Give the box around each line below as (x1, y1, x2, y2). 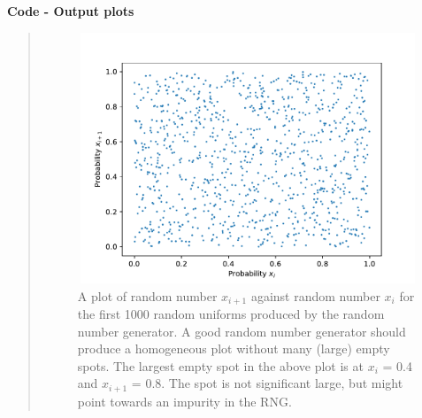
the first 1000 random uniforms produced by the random (77, 305, 385, 323)
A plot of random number (77, 286, 218, 305)
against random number (250, 286, 380, 305)
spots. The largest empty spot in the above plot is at (77, 356, 364, 375)
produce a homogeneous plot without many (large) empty (77, 339, 390, 358)
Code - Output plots (7, 2, 134, 19)
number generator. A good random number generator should (77, 321, 406, 340)
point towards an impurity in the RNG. (77, 391, 292, 410)
